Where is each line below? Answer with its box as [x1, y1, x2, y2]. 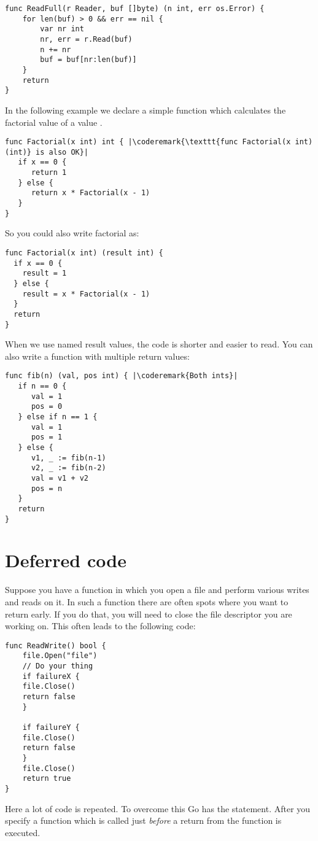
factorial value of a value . [5, 115, 103, 128]
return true [22, 774, 71, 783]
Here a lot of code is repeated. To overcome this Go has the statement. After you [5, 802, 311, 815]
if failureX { [22, 672, 80, 681]
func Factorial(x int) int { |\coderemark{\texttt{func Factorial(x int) [5, 138, 313, 147]
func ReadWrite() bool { [5, 641, 106, 650]
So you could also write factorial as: [5, 227, 139, 239]
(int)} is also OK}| [5, 147, 89, 157]
